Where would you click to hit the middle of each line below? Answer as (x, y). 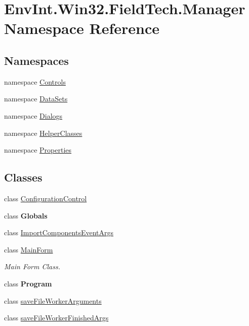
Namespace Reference (82, 28)
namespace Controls (35, 81)
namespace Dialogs (33, 115)
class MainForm (29, 249)
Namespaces (36, 60)
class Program (28, 283)
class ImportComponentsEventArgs (59, 232)
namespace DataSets (36, 99)
